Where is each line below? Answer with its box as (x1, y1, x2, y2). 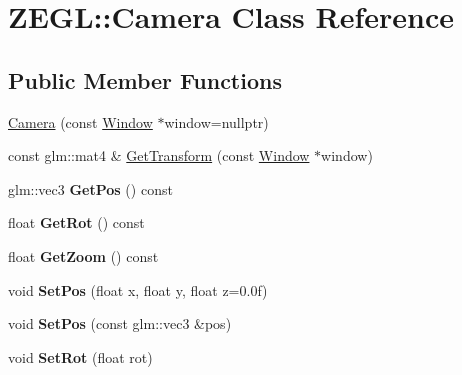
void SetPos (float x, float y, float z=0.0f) (8, 279, 268, 300)
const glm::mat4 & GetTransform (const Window (8, 145, 310, 166)
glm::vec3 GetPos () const (8, 178, 173, 199)
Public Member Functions (8, 64, 282, 95)
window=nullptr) (164, 111, 269, 132)
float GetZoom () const (8, 245, 159, 266)
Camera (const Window (8, 111, 153, 132)
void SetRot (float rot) (8, 346, 153, 367)
